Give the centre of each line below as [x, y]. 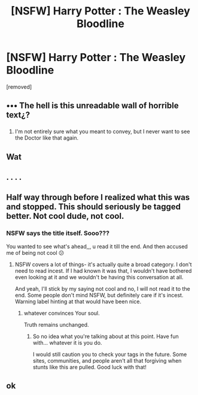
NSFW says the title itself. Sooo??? [58, 233]
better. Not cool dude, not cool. [65, 216]
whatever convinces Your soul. [62, 313]
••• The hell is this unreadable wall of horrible [92, 106]
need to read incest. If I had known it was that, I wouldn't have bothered [103, 270]
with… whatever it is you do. [67, 342]
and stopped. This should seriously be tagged [94, 207]
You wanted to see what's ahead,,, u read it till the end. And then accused [97, 246]
